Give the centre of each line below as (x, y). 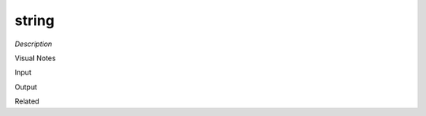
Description (34, 44)
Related (27, 101)
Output (26, 87)
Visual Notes (35, 58)
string (35, 20)
